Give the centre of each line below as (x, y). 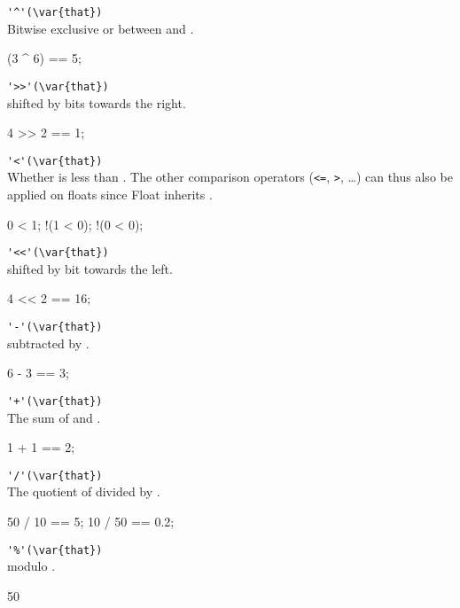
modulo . (31, 566)
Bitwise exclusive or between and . (101, 28)
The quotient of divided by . (84, 491)
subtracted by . (48, 343)
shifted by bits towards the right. (97, 102)
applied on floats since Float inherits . (110, 194)
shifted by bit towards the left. (90, 268)
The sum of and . (54, 417)
